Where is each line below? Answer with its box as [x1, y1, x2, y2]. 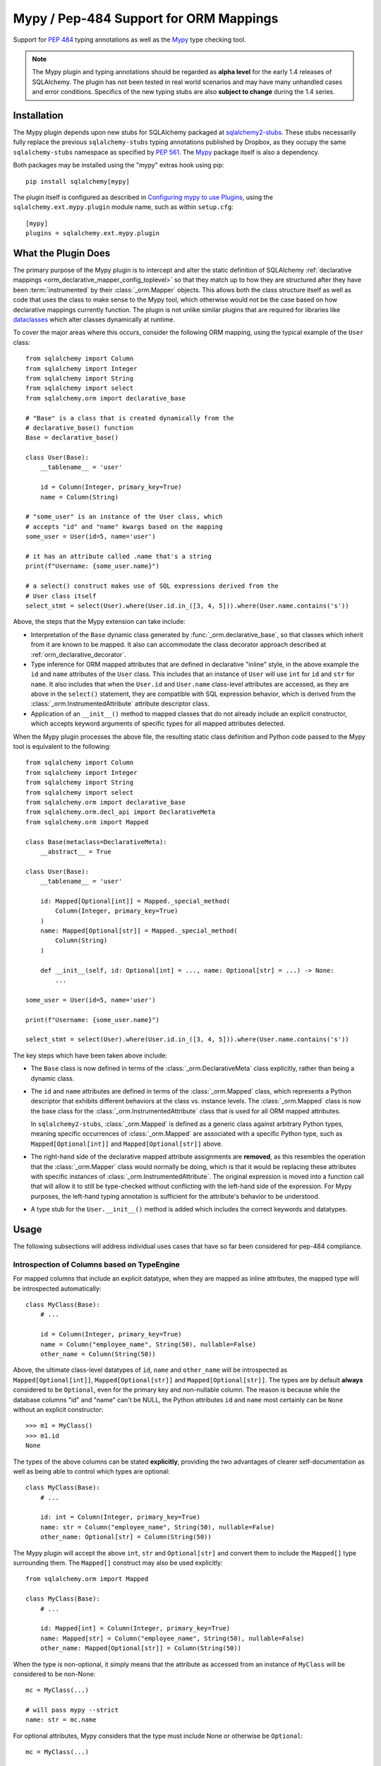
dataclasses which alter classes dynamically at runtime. [13, 315, 176, 324]
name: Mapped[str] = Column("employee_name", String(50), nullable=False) [40, 1634, 305, 1642]
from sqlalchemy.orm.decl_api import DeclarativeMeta [25, 808, 215, 816]
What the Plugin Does [13, 247, 111, 259]
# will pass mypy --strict [25, 1706, 119, 1714]
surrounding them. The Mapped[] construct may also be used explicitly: [13, 1558, 223, 1568]
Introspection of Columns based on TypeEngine [13, 1260, 180, 1269]
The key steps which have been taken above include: [13, 1051, 168, 1060]
